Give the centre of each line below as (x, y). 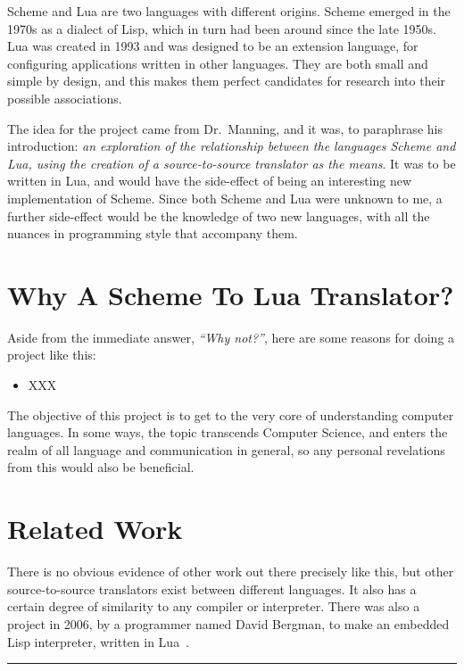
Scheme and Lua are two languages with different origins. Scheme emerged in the (229, 11)
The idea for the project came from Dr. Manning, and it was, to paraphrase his (225, 128)
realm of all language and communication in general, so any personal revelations (226, 449)
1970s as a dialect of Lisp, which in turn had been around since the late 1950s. (222, 28)
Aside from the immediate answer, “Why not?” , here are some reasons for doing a (231, 337)
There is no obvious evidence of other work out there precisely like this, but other (231, 572)
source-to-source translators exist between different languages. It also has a (212, 588)
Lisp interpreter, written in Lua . (99, 641)
